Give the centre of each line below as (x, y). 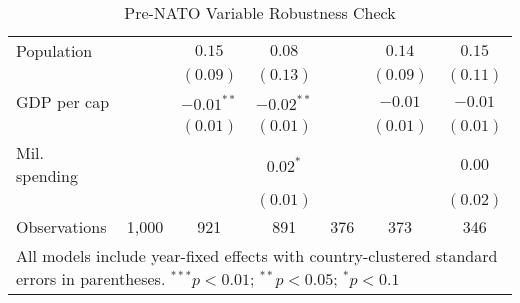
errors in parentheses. (91, 278)
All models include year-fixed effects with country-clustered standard (257, 255)
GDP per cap (63, 101)
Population (54, 50)
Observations (61, 226)
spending (47, 175)
